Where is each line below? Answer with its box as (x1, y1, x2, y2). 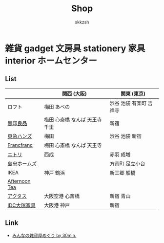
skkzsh (75, 19, 89, 25)
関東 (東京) (120, 90, 145, 97)
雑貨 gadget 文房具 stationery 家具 (5, 43, 145, 54)
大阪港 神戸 (43, 201, 70, 208)
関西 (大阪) (61, 90, 87, 97)
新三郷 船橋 (109, 169, 136, 176)
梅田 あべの (43, 103, 70, 110)
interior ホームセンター (5, 55, 98, 66)
